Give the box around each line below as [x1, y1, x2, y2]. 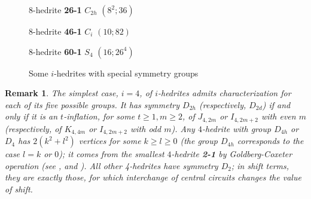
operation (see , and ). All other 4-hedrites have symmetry [5, 159, 218, 172]
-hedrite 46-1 [33, 25, 82, 37]
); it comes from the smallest [59, 148, 164, 160]
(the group [180, 134, 218, 147]
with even [261, 110, 296, 123]
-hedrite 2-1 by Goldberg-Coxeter [171, 148, 292, 160]
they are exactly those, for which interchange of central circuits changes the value [5, 171, 301, 183]
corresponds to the [237, 134, 304, 147]
